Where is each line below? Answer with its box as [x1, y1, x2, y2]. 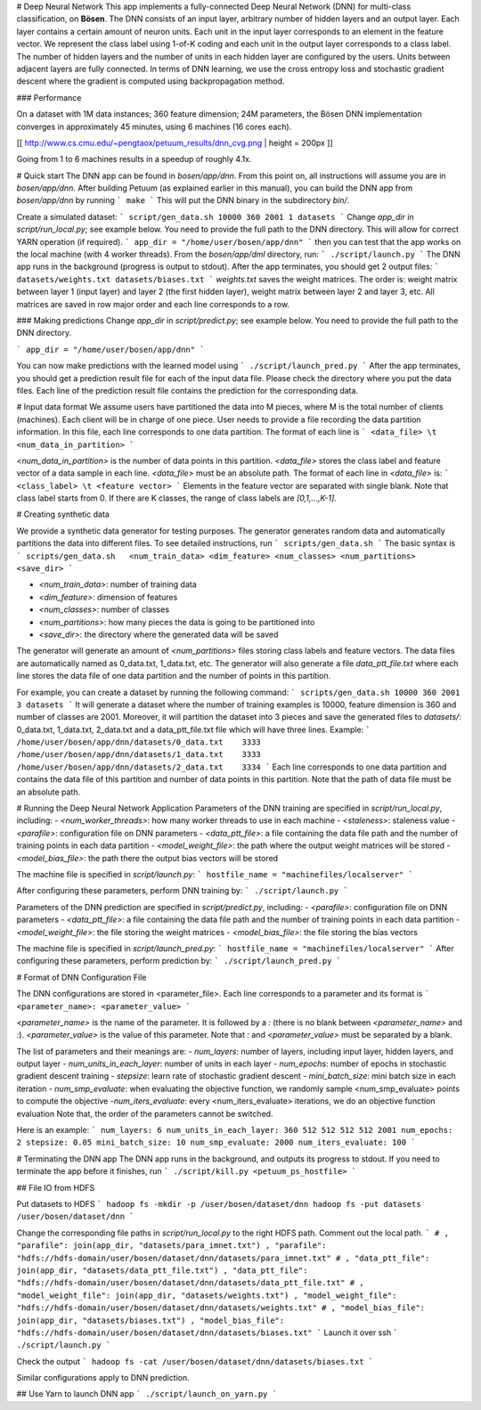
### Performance [16, 92, 82, 102]
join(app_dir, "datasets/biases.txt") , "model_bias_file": [16, 1315, 285, 1325]
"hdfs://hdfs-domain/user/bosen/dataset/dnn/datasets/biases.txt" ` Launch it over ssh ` [16, 1327, 398, 1338]
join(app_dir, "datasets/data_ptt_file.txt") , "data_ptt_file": [16, 1265, 308, 1276]
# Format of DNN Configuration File [16, 972, 147, 982]
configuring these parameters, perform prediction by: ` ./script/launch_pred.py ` [16, 956, 342, 966]
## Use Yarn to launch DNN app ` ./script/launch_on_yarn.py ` [16, 1389, 278, 1399]
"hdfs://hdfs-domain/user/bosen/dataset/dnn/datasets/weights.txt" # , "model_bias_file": [16, 1303, 426, 1313]
